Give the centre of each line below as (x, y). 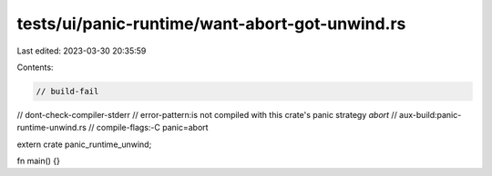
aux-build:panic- (430, 114)
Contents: (35, 67)
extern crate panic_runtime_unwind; (84, 144)
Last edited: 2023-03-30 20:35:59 (82, 51)
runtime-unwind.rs (51, 128)
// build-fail (67, 91)
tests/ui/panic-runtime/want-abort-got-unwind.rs (211, 24)
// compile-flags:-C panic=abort (148, 128)
